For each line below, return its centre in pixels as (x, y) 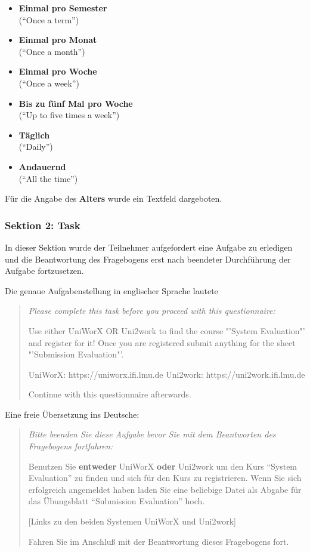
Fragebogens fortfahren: (71, 446)
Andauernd (42, 166)
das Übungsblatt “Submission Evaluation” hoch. (117, 501)
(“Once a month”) (52, 51)
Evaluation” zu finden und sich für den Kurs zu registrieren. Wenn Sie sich (165, 478)
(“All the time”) (48, 178)
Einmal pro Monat (58, 40)
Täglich (34, 135)
